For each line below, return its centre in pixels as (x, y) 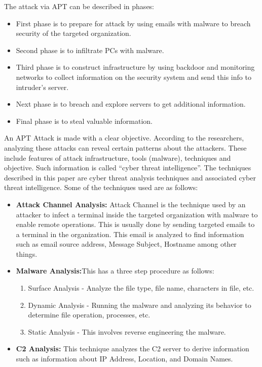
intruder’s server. (42, 87)
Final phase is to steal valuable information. (84, 121)
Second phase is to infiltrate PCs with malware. (90, 50)
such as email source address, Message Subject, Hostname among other (126, 244)
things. (27, 254)
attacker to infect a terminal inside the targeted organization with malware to (137, 214)
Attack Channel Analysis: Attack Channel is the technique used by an (131, 204)
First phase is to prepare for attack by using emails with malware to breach (133, 23)
